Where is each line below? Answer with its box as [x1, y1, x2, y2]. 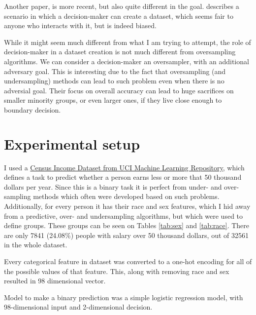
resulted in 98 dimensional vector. [4, 276, 106, 286]
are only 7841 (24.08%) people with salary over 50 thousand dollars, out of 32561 [4, 230, 249, 240]
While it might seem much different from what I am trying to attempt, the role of [4, 37, 251, 47]
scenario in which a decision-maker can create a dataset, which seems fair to [4, 10, 233, 21]
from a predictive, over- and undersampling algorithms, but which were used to [4, 210, 243, 221]
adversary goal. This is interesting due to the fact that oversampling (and [4, 66, 226, 76]
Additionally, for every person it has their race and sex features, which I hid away [4, 201, 251, 211]
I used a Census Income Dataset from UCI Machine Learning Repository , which [4, 162, 245, 172]
